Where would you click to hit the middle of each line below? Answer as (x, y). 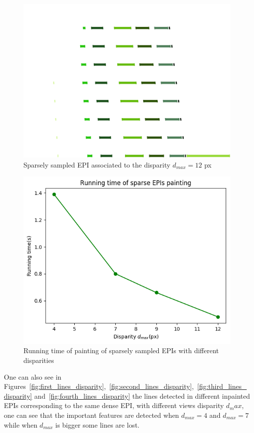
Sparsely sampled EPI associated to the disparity (97, 164)
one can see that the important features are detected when (92, 415)
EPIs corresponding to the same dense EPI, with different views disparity (114, 405)
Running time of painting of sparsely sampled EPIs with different (121, 350)
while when (21, 424)
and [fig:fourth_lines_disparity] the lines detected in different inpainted (142, 396)
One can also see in (33, 376)
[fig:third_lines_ (222, 386)
